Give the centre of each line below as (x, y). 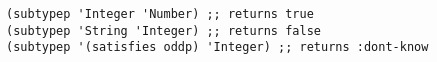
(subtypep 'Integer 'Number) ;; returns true (160, 14)
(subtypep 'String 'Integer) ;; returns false (163, 30)
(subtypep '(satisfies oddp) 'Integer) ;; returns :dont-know (217, 47)
